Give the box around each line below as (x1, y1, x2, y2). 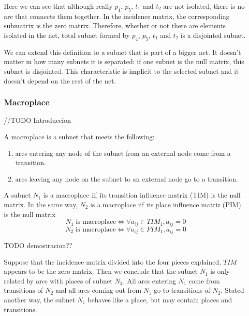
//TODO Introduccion (4, 115, 71, 125)
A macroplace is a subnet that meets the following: (4, 131, 155, 141)
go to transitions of (154, 285, 210, 295)
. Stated (220, 285, 244, 295)
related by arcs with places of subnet (4, 275, 113, 285)
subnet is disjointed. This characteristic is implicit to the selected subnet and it (4, 66, 239, 76)
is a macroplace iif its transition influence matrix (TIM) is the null (43, 190, 241, 200)
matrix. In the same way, (4, 199, 78, 209)
